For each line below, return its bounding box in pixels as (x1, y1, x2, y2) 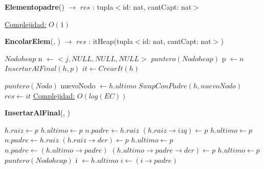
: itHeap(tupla (89, 36, 133, 46)
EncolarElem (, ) (5, 36, 60, 46)
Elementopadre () (5, 2, 64, 12)
